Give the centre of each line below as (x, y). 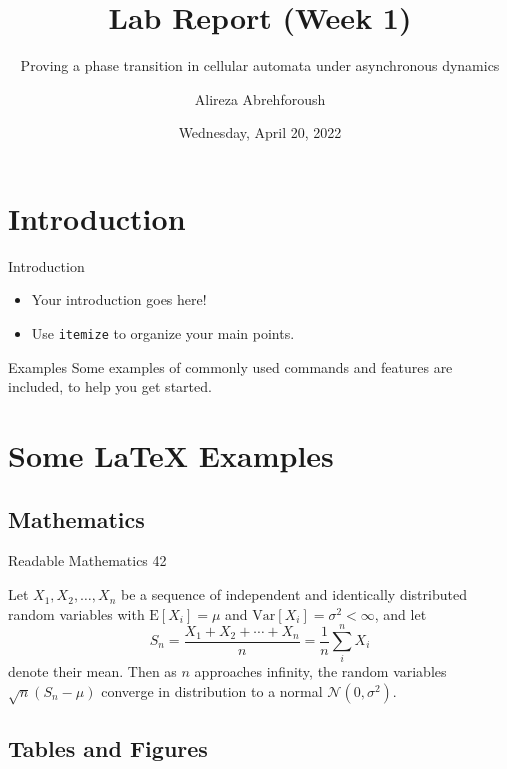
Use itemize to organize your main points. (163, 333)
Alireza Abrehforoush (260, 98)
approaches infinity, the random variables (320, 671)
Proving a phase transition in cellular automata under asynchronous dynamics (260, 65)
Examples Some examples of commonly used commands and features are (230, 366)
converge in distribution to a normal (212, 690)
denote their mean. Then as (92, 671)
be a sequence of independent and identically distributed (293, 594)
